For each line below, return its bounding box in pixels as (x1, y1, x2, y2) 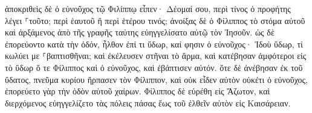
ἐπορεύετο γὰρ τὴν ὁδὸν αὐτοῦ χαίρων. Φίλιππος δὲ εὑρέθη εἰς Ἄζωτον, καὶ (5, 85, 270, 97)
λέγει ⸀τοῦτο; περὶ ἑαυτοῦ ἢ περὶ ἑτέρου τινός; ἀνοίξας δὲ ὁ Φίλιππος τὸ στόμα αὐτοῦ (5, 14, 305, 26)
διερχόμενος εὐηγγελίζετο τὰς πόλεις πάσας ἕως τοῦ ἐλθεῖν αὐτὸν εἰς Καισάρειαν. (5, 96, 291, 109)
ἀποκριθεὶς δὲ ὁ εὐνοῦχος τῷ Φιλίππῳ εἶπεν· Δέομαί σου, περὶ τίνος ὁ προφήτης (5, 2, 291, 14)
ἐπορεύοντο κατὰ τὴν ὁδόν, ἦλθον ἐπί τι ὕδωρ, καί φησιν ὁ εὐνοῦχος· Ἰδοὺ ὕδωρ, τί (5, 37, 303, 50)
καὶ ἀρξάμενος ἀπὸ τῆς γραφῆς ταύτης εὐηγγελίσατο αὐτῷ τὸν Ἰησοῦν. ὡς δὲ (5, 26, 275, 38)
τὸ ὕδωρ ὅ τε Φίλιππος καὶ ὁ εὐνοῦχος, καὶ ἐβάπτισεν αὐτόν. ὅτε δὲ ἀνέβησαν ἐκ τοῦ (5, 61, 303, 73)
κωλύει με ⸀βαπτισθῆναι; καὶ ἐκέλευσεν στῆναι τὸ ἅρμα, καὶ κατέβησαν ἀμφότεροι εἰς (5, 49, 307, 62)
